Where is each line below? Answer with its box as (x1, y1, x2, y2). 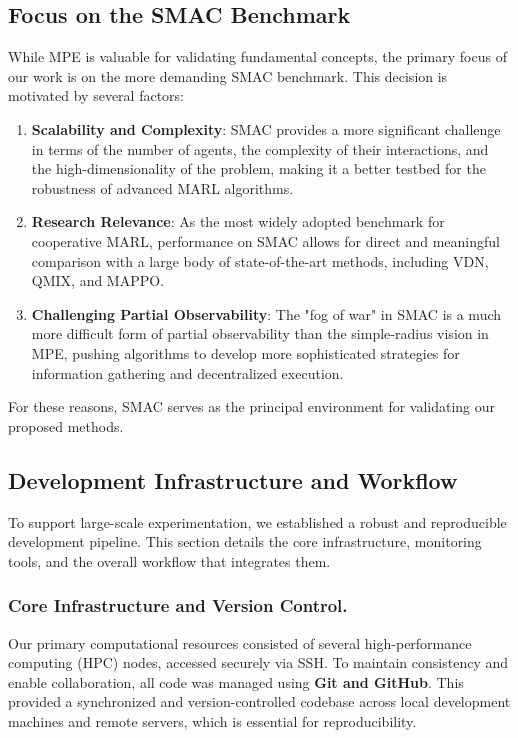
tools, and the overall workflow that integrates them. (8, 550, 331, 571)
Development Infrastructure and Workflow (8, 464, 458, 495)
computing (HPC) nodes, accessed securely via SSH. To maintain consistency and (8, 652, 509, 673)
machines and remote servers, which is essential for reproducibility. (8, 710, 417, 731)
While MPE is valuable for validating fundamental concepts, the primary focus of (8, 46, 507, 67)
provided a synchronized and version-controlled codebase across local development (8, 691, 511, 712)
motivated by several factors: (8, 85, 184, 106)
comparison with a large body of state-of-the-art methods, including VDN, (31, 250, 489, 271)
